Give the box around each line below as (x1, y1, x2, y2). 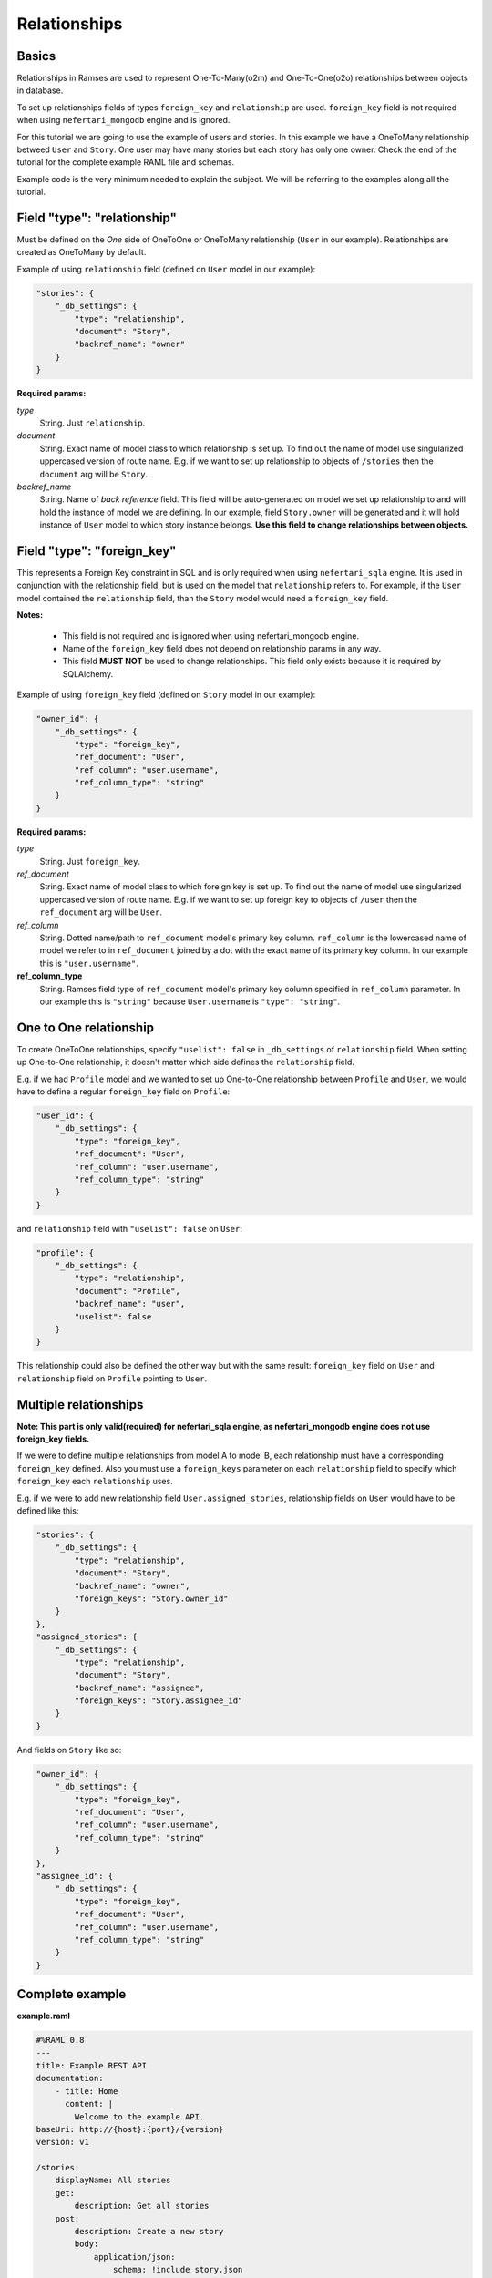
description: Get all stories (74, 2201, 210, 2211)
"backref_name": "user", (74, 1298, 186, 1309)
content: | (65, 2098, 114, 2109)
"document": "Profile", (74, 1286, 181, 1296)
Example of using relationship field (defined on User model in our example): (16, 263, 316, 274)
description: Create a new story (74, 2226, 224, 2237)
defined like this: (16, 1505, 79, 1516)
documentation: (36, 2073, 104, 2084)
